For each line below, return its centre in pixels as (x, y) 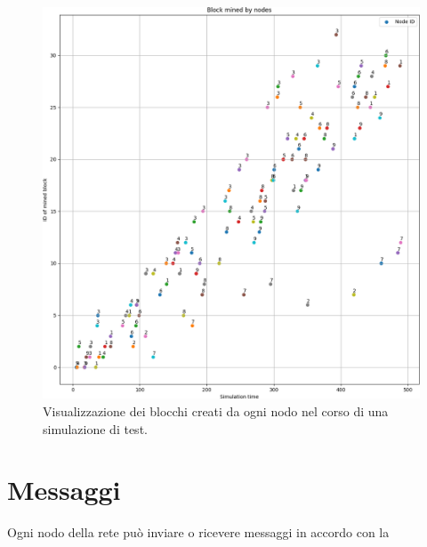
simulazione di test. (95, 428)
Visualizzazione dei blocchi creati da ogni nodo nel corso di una (216, 410)
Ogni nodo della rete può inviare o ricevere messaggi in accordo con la (198, 532)
